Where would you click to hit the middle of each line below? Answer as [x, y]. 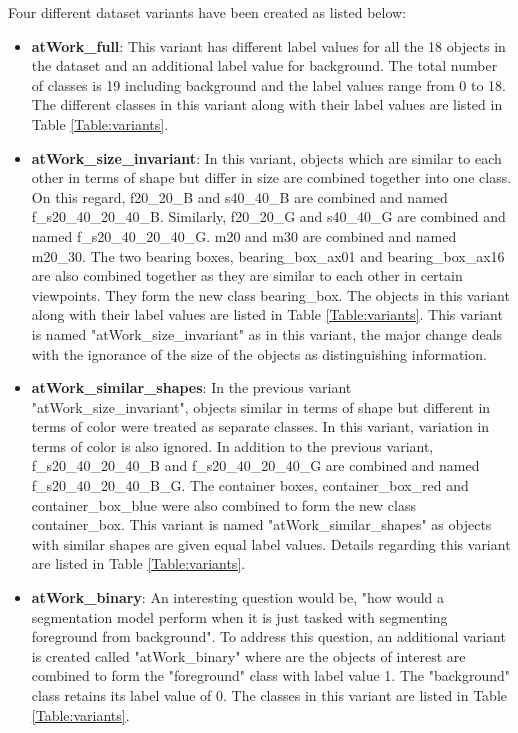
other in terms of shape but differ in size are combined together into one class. [271, 177]
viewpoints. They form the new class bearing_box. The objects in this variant [270, 294]
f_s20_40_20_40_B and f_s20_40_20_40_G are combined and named [255, 465]
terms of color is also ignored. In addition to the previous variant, [232, 445]
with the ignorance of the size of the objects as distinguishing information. [259, 353]
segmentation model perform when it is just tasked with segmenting [239, 616]
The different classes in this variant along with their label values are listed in [267, 104]
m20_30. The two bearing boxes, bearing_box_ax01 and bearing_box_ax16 [268, 255]
